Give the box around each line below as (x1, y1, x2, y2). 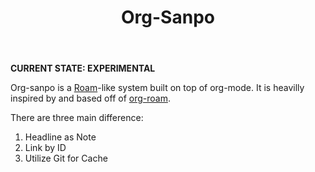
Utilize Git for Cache (24, 152, 108, 165)
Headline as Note (24, 131, 97, 143)
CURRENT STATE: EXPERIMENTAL (10, 62, 156, 75)
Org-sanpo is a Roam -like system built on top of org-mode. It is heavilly (10, 82, 305, 94)
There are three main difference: (10, 112, 144, 124)
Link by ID (24, 142, 67, 154)
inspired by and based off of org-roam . (10, 92, 171, 105)
